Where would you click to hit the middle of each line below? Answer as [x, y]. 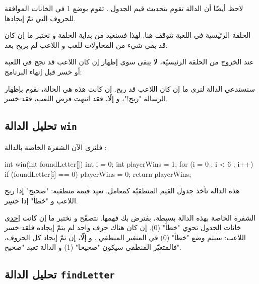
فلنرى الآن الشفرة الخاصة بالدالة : [56, 147]
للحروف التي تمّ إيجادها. [40, 18]
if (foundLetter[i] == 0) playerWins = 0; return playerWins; [98, 173]
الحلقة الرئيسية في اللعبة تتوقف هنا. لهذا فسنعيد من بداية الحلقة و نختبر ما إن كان [128, 35]
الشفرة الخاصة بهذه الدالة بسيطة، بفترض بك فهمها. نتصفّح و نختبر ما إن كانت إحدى [130, 217]
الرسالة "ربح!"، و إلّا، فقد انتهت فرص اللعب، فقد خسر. [86, 98]
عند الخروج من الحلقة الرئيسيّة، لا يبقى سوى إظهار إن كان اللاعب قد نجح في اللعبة [129, 62]
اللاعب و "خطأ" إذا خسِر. [41, 200]
